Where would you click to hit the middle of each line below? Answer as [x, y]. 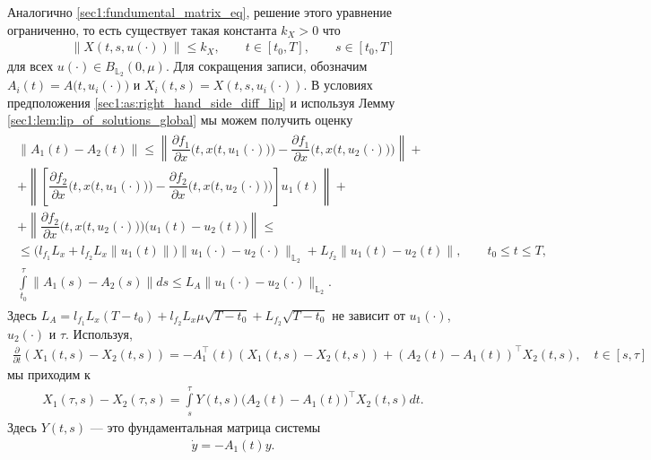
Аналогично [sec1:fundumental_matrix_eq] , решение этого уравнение [200, 12]
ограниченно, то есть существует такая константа [142, 29]
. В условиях [338, 85]
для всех [30, 66]
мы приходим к [49, 374]
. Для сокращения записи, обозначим [266, 66]
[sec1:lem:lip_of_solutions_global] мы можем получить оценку [180, 120]
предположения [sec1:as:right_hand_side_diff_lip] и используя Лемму [201, 102]
